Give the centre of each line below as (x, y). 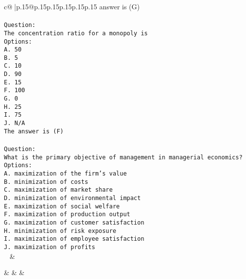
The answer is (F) (34, 131)
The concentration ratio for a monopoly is (76, 33)
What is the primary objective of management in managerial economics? (123, 157)
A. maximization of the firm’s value (65, 173)
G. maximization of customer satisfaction (74, 222)
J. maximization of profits (50, 247)
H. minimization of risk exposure (60, 231)
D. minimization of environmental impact (73, 198)
